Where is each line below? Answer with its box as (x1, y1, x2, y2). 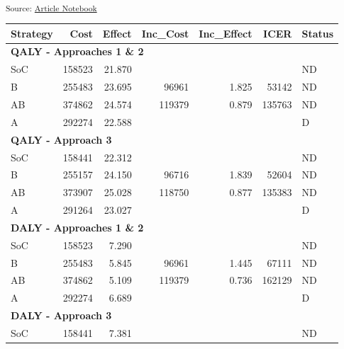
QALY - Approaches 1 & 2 (11, 44, 144, 59)
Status (301, 25, 334, 40)
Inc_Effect (199, 25, 253, 40)
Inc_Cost (141, 25, 189, 40)
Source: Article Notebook (6, 1, 97, 13)
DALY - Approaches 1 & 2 (11, 219, 144, 234)
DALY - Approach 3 (11, 308, 112, 323)
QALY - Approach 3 (11, 132, 112, 147)
